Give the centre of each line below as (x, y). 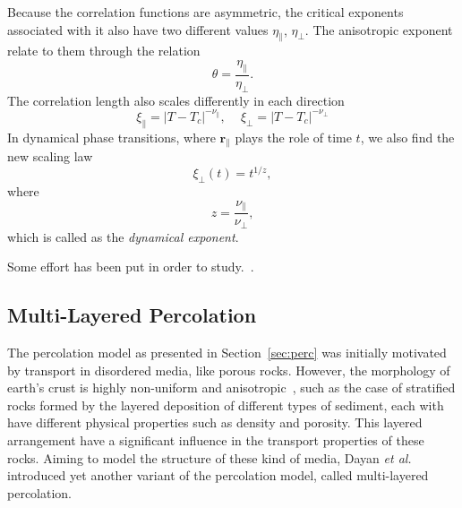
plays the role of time (293, 137)
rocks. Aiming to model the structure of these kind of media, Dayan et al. (210, 457)
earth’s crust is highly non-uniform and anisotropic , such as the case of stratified (231, 387)
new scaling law (50, 156)
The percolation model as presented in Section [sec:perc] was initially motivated (227, 353)
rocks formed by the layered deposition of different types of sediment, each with (226, 405)
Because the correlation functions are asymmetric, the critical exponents (205, 12)
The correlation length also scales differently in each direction (176, 100)
